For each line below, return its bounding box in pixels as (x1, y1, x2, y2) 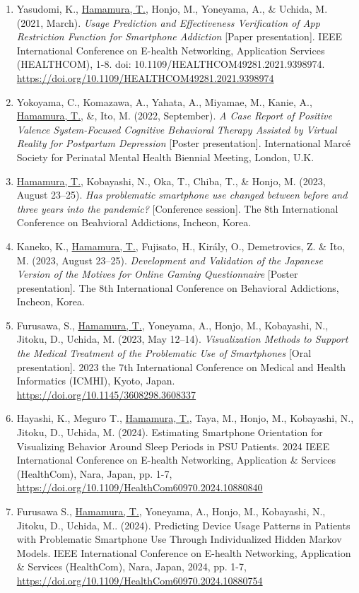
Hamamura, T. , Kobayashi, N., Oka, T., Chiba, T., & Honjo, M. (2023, (16, 173, 326, 188)
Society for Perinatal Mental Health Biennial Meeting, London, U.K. (16, 149, 314, 164)
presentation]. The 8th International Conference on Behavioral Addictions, (16, 280, 339, 295)
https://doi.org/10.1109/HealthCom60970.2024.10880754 (16, 573, 263, 587)
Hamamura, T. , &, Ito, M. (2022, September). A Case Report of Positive (16, 108, 332, 123)
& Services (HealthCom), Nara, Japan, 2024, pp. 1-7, (16, 559, 247, 574)
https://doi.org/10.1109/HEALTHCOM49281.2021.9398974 (16, 70, 274, 85)
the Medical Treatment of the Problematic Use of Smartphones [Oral (16, 346, 312, 360)
